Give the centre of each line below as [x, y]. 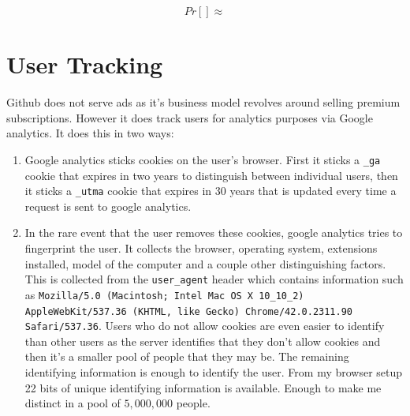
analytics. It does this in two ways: [90, 133]
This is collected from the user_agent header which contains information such [214, 279]
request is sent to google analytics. [108, 206]
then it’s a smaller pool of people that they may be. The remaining [187, 356]
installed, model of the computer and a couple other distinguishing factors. [205, 263]
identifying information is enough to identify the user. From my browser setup [214, 372]
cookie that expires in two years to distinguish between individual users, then [211, 175]
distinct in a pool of [73, 403]
